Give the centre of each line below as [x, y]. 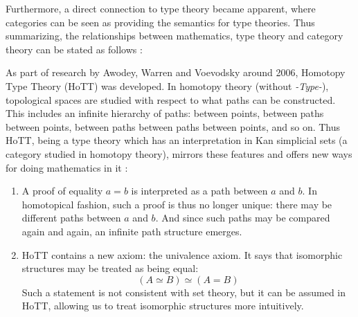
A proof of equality [62, 191]
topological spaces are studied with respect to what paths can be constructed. [171, 99]
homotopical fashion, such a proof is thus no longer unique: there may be [177, 204]
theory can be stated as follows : [74, 49]
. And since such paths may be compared [243, 218]
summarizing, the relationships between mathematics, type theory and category [174, 36]
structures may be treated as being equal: [110, 268]
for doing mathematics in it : [67, 167]
